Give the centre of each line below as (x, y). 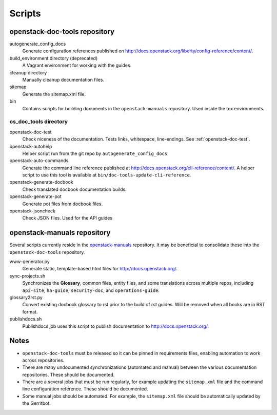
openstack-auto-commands (39, 161)
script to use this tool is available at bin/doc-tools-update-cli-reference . (107, 175)
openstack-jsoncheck (33, 211)
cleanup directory (28, 72)
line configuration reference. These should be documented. (85, 389)
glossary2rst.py (26, 298)
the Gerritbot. (37, 403)
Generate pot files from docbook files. (62, 204)
